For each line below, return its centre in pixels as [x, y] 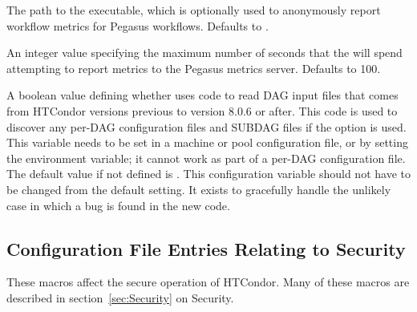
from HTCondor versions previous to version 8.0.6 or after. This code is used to [202, 110]
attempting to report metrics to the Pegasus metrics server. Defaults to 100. [194, 68]
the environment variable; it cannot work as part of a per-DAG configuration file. [206, 158]
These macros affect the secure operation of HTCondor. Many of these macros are [208, 282]
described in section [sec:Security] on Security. [120, 297]
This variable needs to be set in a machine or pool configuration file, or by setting [207, 142]
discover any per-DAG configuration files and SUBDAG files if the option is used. [206, 126]
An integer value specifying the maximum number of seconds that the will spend [204, 53]
